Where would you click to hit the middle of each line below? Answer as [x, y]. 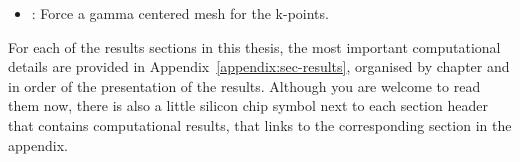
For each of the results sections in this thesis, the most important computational [254, 46]
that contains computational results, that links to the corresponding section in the [260, 124]
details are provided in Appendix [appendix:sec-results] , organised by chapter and [259, 66]
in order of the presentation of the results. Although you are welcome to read [244, 85]
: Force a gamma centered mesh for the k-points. [180, 13]
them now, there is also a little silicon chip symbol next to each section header [248, 105]
